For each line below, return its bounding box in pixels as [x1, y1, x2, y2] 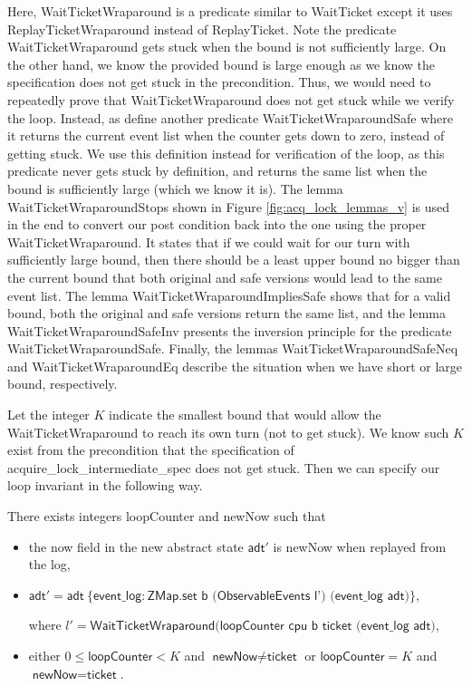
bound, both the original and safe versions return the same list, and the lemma [7, 304, 446, 323]
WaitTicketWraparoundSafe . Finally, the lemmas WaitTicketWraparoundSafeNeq [7, 339, 458, 358]
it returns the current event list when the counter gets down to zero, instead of [7, 126, 445, 145]
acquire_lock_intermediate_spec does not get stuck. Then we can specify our [7, 458, 440, 477]
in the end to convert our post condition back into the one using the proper [7, 215, 427, 234]
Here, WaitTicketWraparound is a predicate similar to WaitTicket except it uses [7, 2, 453, 20]
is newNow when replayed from [273, 536, 447, 556]
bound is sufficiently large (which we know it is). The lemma [7, 179, 343, 198]
